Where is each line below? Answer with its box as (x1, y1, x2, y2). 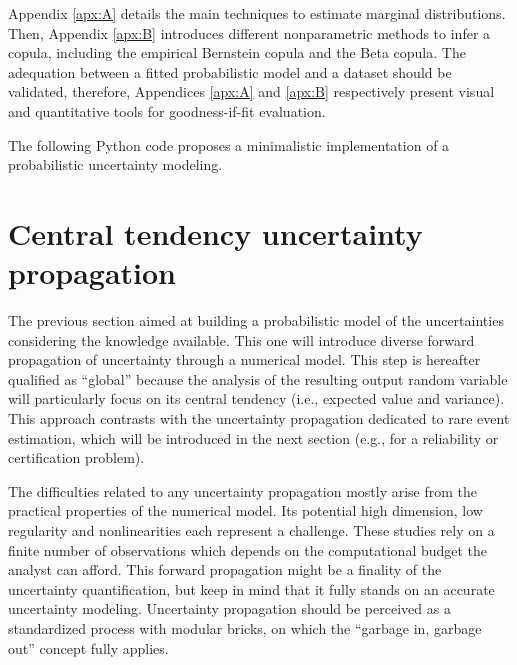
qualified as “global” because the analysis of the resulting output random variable (8, 368, 508, 389)
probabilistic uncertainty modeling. (8, 154, 223, 175)
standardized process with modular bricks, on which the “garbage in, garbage (8, 617, 482, 638)
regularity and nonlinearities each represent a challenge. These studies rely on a (8, 520, 495, 540)
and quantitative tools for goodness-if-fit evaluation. (8, 100, 326, 121)
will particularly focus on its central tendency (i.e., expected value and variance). (8, 388, 505, 409)
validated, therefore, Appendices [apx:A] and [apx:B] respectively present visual (8, 81, 495, 102)
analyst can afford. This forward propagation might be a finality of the (8, 559, 442, 580)
